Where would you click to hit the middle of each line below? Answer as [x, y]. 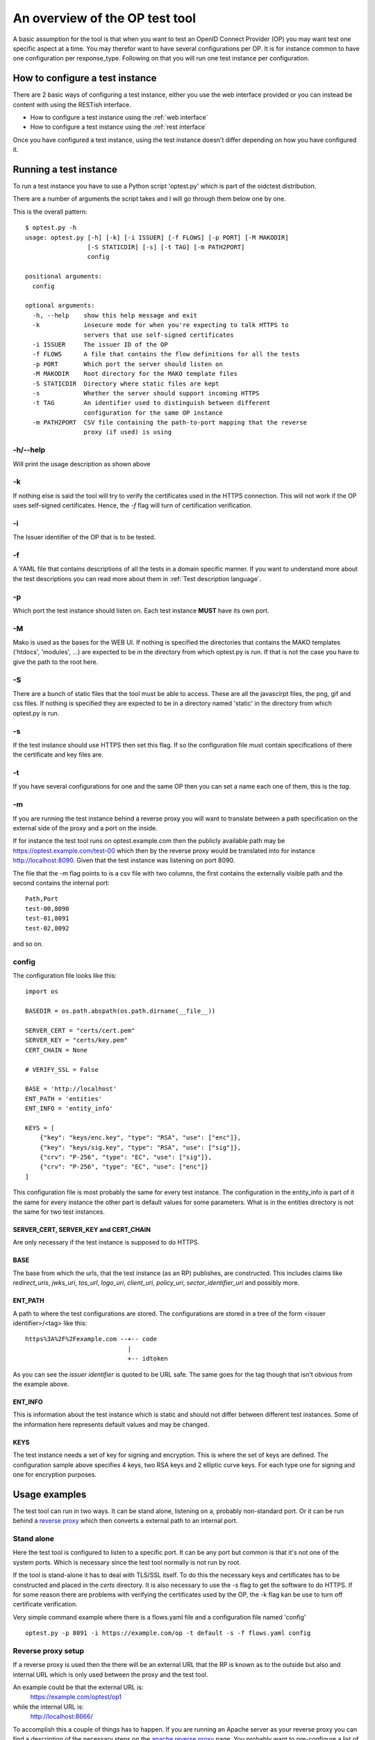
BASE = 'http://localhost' [71, 1089]
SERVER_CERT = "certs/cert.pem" [80, 1030]
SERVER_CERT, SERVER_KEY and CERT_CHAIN [82, 1230]
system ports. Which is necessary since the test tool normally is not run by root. [127, 1562]
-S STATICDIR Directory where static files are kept [126, 383]
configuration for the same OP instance [153, 413]
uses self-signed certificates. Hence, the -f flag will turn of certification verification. [133, 505]
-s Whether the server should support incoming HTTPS [146, 393]
